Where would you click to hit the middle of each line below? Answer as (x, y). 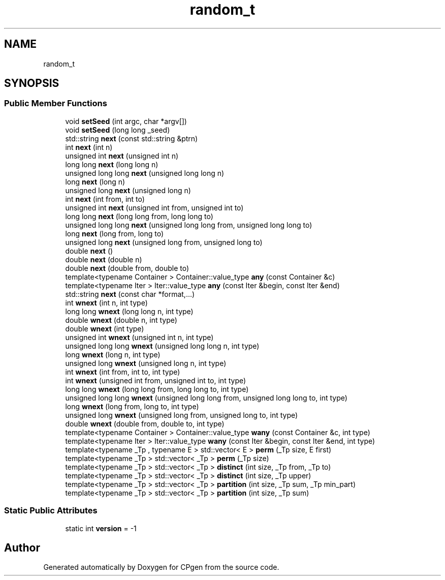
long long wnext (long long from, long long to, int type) (157, 389)
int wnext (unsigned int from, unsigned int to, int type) (156, 380)
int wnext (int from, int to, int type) (123, 372)
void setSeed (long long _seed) (118, 130)
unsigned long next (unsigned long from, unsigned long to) (164, 242)
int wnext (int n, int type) (106, 302)
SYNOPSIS (32, 83)
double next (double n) (104, 259)
